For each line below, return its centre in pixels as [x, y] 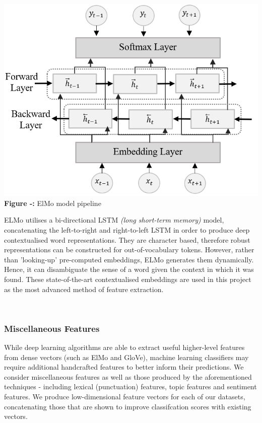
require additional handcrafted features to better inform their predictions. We [124, 367]
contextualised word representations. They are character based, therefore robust [127, 239]
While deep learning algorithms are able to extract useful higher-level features [124, 347]
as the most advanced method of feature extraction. [84, 289]
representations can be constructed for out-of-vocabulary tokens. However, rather [129, 250]
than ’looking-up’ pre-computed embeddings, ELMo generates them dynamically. [129, 259]
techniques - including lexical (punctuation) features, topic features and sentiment [130, 386]
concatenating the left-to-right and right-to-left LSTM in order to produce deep [127, 230]
